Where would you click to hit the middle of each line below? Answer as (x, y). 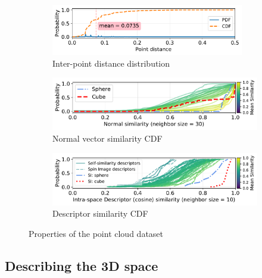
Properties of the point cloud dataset (96, 233)
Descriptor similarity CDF (100, 213)
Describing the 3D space (82, 265)
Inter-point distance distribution (111, 63)
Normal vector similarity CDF (107, 138)
